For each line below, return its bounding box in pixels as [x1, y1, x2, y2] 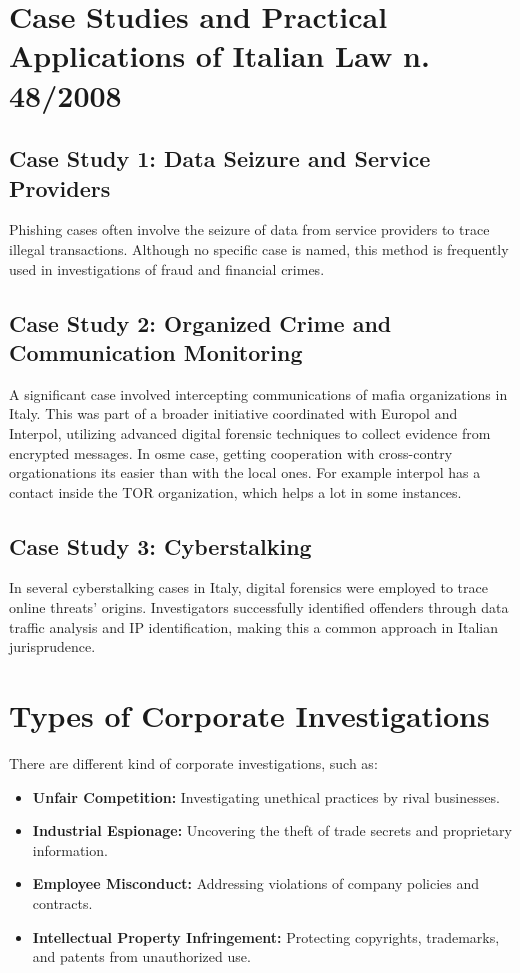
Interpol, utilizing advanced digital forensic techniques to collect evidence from [9, 422, 491, 443]
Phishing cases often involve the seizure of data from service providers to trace [9, 219, 490, 240]
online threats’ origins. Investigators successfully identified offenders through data [9, 597, 509, 618]
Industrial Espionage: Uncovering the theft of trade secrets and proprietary [32, 820, 512, 841]
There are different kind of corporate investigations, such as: [9, 752, 378, 773]
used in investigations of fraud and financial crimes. [9, 258, 325, 279]
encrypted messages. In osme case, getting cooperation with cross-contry [9, 442, 453, 463]
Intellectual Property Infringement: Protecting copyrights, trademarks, [32, 926, 500, 947]
